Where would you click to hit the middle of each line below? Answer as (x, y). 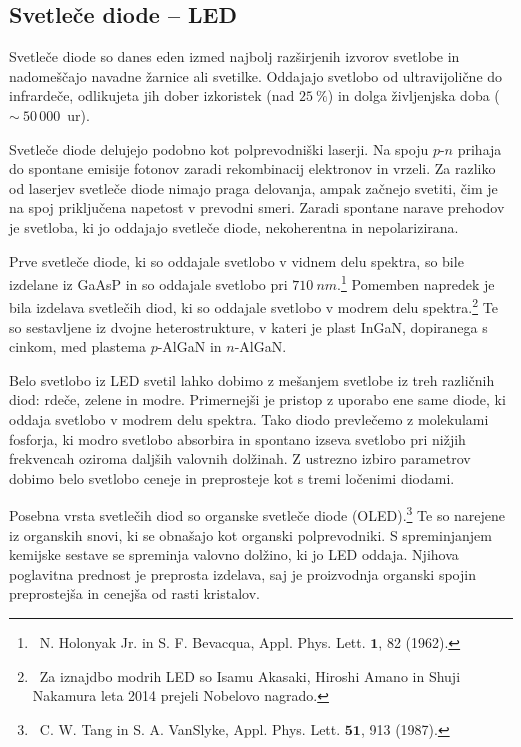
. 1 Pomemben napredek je (416, 282)
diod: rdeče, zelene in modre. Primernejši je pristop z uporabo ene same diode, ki (257, 399)
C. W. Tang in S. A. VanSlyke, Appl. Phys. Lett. (190, 728)
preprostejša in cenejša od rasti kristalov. (134, 593)
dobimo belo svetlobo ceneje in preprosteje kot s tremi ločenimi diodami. (232, 477)
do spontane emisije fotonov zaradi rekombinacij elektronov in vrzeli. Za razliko (252, 168)
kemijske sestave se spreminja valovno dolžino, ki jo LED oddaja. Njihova (234, 554)
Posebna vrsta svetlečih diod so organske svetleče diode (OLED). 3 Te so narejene (257, 514)
